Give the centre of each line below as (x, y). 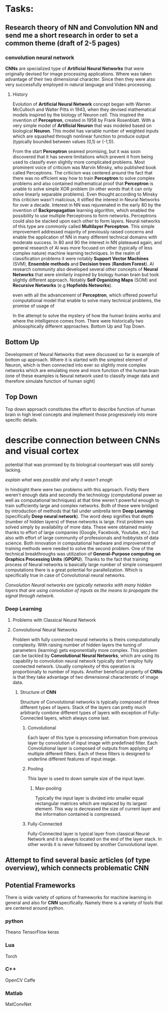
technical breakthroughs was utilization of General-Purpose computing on (83, 554)
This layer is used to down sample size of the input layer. (86, 778)
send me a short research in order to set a (72, 35)
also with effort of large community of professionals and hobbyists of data (82, 538)
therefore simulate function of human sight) (50, 381)
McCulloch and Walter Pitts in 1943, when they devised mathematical (84, 109)
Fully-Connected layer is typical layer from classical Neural (89, 834)
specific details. (22, 420)
